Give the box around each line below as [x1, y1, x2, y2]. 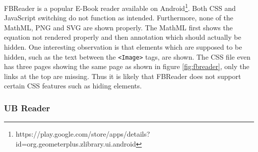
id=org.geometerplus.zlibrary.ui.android [15, 138, 136, 149]
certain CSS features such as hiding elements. [4, 80, 142, 91]
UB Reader [4, 101, 50, 114]
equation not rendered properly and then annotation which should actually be [4, 32, 241, 42]
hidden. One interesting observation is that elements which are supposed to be [4, 42, 242, 52]
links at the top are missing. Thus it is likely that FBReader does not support [4, 71, 241, 81]
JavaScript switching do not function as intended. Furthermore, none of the [4, 12, 233, 23]
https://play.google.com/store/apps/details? [15, 129, 150, 139]
